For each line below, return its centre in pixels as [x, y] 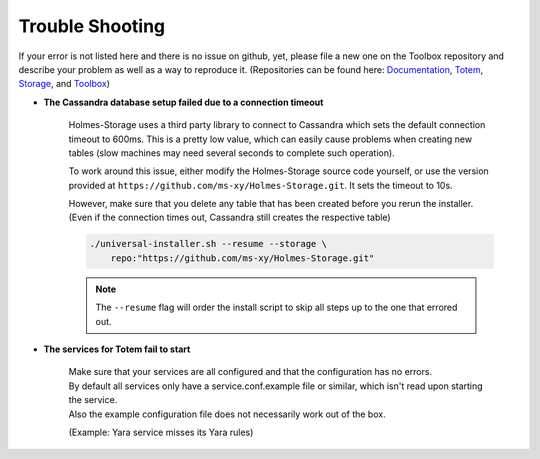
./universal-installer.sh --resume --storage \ [208, 244]
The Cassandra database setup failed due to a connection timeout [183, 102]
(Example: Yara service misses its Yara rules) [161, 432]
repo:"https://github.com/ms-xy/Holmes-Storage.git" [242, 258]
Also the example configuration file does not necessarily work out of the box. [227, 414]
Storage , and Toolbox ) [64, 84]
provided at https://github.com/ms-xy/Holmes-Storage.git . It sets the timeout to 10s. [261, 185]
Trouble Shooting [92, 26]
